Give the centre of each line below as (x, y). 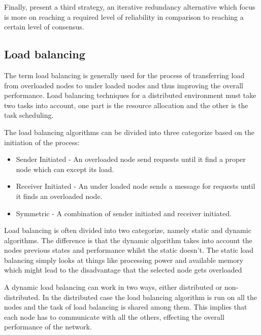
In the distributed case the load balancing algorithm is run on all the (150, 297)
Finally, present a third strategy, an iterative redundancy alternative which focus (130, 7)
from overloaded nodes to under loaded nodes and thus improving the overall (124, 85)
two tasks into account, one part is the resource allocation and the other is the (126, 105)
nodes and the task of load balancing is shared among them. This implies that (126, 307)
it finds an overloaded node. (59, 196)
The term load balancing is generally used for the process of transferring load (124, 75)
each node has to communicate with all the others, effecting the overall (114, 316)
